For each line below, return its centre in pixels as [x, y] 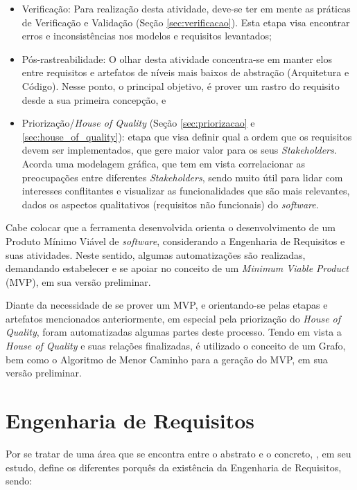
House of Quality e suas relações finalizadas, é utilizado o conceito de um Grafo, [176, 346]
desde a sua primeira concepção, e [94, 99]
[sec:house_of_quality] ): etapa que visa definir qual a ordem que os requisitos [187, 136]
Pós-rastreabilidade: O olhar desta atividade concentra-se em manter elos [177, 58]
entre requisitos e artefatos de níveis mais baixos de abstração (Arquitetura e [185, 72]
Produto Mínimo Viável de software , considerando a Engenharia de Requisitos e [175, 241]
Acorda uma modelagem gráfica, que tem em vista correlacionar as [164, 163]
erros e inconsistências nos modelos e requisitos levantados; [147, 36]
